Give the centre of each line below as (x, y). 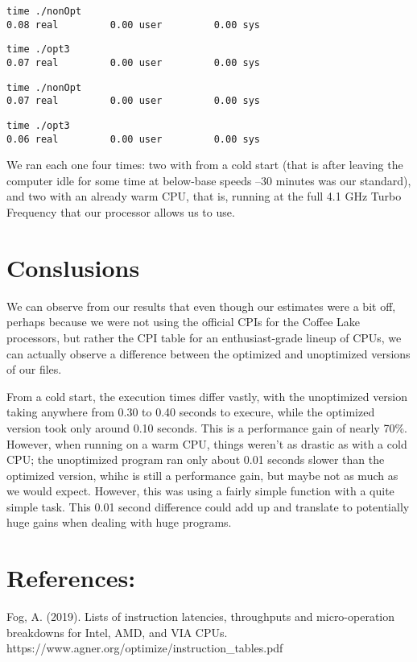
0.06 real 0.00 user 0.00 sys (133, 139)
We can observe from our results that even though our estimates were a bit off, (201, 306)
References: (71, 578)
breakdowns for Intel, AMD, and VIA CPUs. (117, 632)
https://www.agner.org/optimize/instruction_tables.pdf (145, 648)
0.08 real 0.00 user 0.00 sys (133, 25)
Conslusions (73, 267)
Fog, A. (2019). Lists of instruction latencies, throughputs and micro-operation (201, 616)
